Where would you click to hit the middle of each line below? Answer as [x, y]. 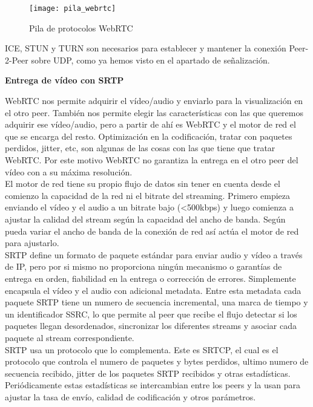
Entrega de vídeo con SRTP [64, 80]
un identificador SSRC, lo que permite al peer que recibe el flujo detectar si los [151, 314]
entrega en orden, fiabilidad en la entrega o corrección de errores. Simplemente [150, 278]
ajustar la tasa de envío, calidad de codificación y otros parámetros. [130, 396]
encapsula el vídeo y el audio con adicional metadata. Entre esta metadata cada [153, 290]
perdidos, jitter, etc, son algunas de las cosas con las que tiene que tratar [140, 148]
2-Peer [17, 60]
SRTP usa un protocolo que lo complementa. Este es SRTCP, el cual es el [142, 349]
